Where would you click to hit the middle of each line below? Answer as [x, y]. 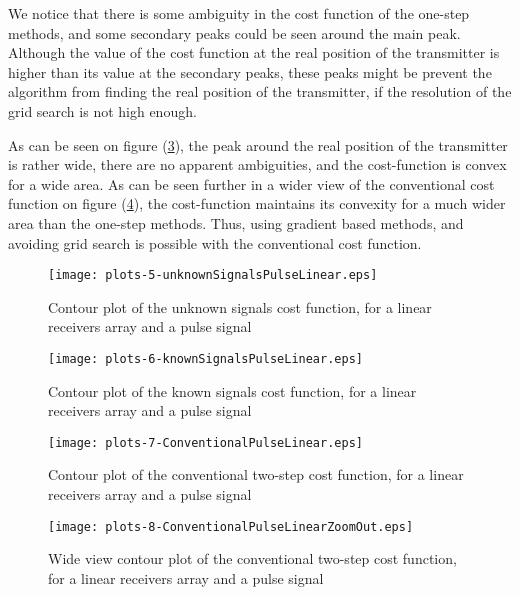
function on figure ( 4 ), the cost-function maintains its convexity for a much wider [257, 203]
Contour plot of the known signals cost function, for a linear [232, 390]
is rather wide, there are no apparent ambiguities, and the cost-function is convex [257, 164]
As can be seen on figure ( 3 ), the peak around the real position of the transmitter [258, 144]
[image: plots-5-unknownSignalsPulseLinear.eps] [213, 275]
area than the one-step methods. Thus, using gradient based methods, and [236, 222]
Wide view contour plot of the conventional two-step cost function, [252, 558]
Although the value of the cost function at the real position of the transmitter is [254, 52]
